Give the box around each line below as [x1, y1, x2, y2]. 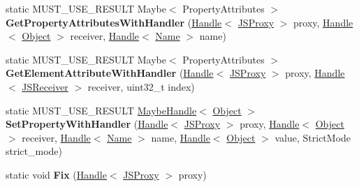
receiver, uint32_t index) [87, 79, 195, 93]
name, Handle [151, 130, 210, 144]
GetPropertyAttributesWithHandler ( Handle [6, 15, 222, 29]
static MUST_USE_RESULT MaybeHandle [6, 103, 197, 117]
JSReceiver [22, 79, 68, 93]
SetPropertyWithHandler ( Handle [6, 117, 168, 131]
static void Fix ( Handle [6, 167, 107, 181]
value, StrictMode [274, 130, 351, 144]
